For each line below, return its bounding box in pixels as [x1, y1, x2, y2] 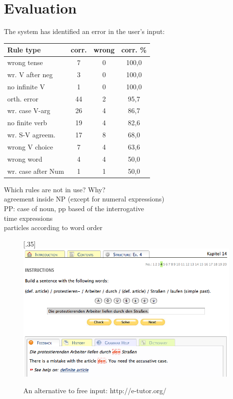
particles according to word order [4, 222, 102, 233]
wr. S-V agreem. [7, 130, 56, 140]
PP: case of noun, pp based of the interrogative [4, 203, 144, 213]
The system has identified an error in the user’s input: [4, 26, 165, 36]
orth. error [7, 93, 38, 103]
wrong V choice [7, 141, 53, 151]
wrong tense [7, 57, 43, 67]
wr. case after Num [7, 166, 64, 176]
